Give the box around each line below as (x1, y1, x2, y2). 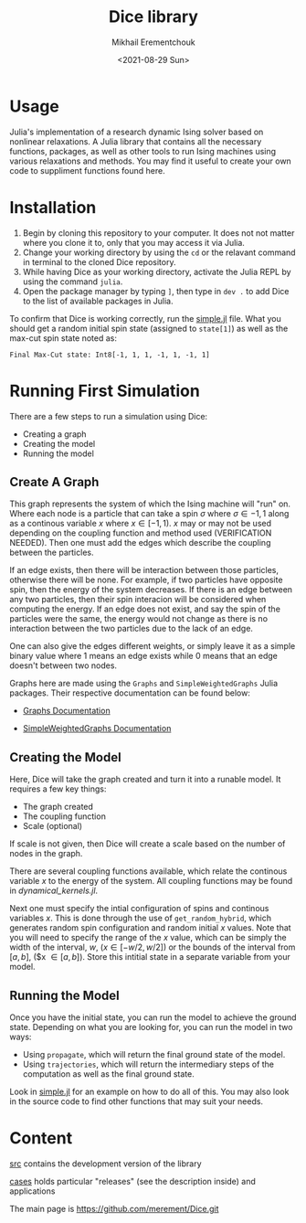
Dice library (108, 6, 199, 27)
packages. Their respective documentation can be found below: (9, 687, 251, 698)
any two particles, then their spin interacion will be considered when (9, 594, 267, 605)
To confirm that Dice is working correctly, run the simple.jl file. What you (9, 313, 281, 324)
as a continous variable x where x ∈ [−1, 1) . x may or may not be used (9, 518, 272, 529)
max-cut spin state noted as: (9, 332, 117, 344)
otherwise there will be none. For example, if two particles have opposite (9, 574, 283, 586)
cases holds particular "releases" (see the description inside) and (9, 1175, 256, 1186)
